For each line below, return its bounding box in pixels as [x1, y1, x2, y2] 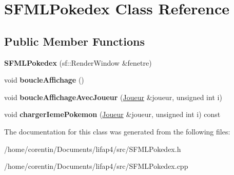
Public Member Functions [4, 33, 145, 49]
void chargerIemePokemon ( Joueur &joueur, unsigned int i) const [4, 109, 221, 120]
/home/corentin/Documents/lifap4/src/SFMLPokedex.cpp [4, 161, 188, 171]
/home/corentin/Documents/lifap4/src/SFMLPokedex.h [4, 143, 181, 154]
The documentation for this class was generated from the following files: [4, 126, 230, 137]
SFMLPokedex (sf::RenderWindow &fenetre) [4, 57, 152, 68]
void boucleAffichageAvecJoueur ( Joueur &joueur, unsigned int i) [4, 91, 222, 102]
